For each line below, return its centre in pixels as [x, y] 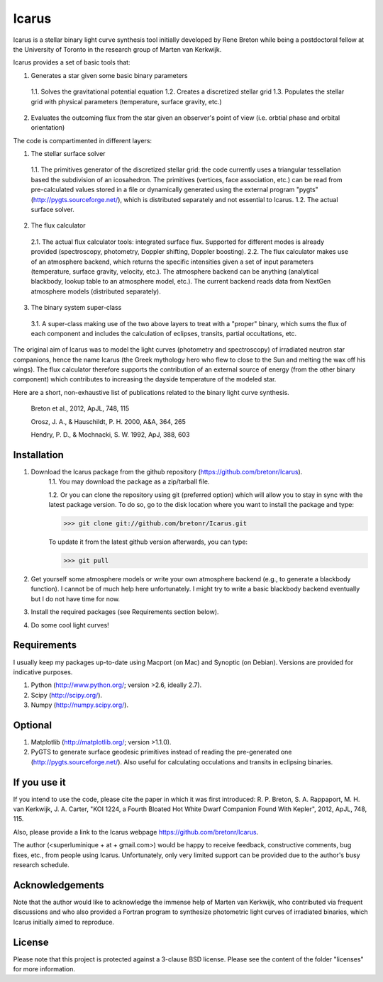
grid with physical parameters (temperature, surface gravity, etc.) [127, 101]
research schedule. [41, 865]
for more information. [44, 969]
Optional [33, 725]
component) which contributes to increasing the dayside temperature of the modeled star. [145, 379]
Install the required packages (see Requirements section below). [125, 612]
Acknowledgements [59, 885]
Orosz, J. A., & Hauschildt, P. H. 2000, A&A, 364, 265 [108, 421]
